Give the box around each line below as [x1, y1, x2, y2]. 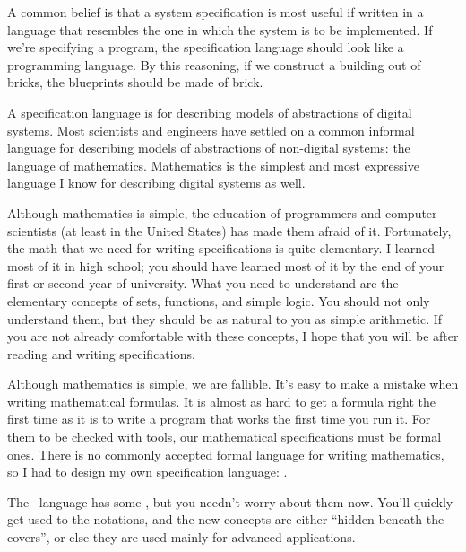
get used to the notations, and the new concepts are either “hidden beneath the [7, 510, 444, 529]
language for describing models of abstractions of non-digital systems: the [7, 138, 410, 157]
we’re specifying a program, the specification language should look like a [7, 38, 404, 57]
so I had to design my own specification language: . [7, 462, 288, 481]
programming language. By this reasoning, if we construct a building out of [7, 55, 421, 74]
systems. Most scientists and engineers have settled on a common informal [7, 120, 415, 139]
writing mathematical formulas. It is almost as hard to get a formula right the [7, 391, 436, 410]
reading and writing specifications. [7, 344, 195, 363]
